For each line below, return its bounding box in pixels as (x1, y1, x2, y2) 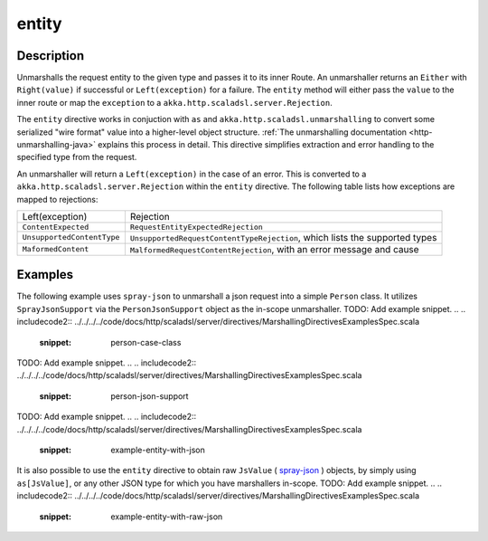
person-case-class (110, 337, 182, 347)
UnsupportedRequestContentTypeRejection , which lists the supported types (129, 231, 437, 243)
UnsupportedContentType (22, 233, 120, 242)
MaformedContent (22, 244, 89, 254)
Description (16, 48, 85, 63)
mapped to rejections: (16, 194, 99, 204)
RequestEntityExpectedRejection (129, 222, 264, 232)
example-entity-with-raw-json (110, 511, 223, 522)
